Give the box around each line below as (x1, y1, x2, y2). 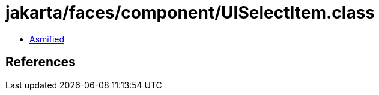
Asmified (29, 33, 65, 44)
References (5, 54, 76, 70)
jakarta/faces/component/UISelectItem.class (5, 2, 375, 23)
